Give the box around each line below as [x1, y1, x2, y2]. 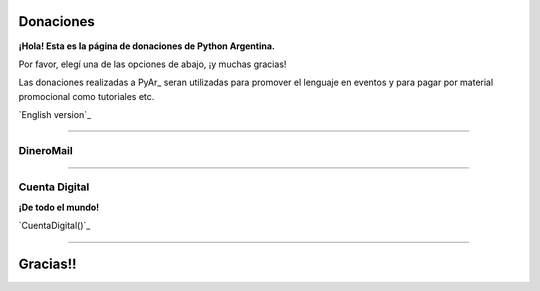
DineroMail [18, 143, 74, 157]
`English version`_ [18, 109, 92, 121]
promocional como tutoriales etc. [18, 90, 155, 102]
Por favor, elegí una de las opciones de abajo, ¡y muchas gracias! [18, 58, 287, 70]
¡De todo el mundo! [18, 201, 100, 213]
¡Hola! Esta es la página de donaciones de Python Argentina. [18, 40, 275, 52]
